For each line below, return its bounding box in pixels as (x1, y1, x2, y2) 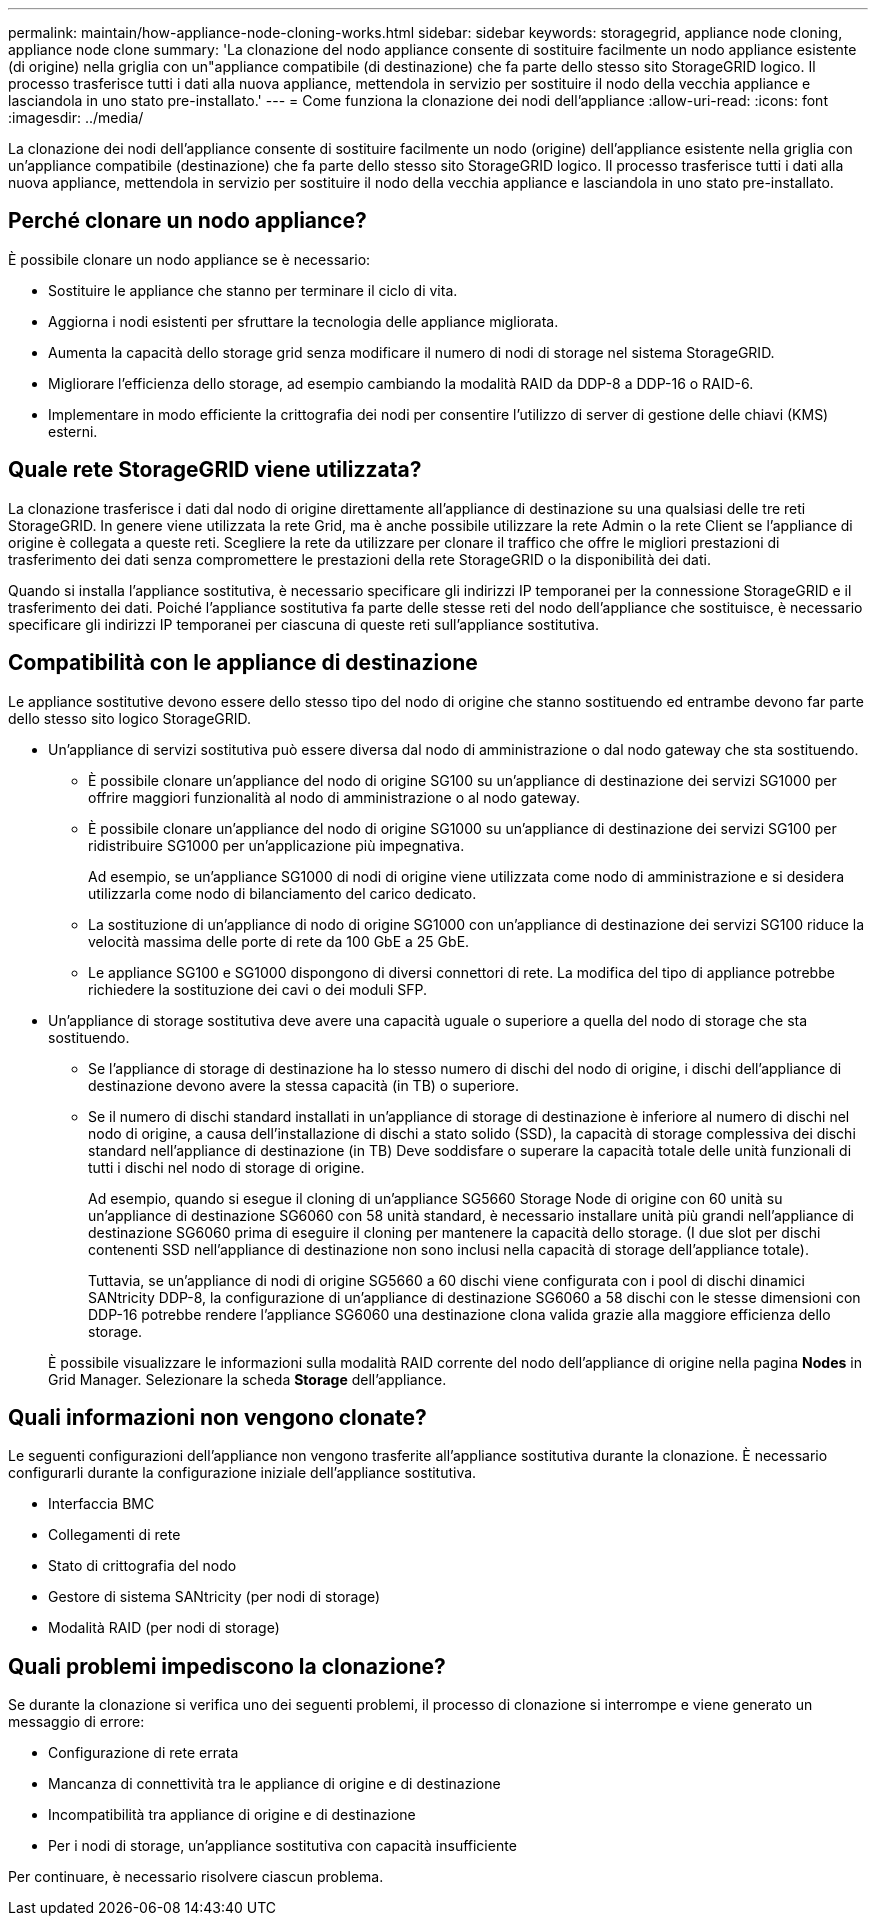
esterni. (48, 422, 98, 440)
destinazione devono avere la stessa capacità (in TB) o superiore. (88, 1076, 519, 1094)
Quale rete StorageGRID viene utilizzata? (8, 457, 422, 483)
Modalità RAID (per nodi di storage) (48, 1619, 280, 1637)
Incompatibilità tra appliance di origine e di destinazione (48, 1806, 416, 1824)
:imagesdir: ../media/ (8, 109, 144, 126)
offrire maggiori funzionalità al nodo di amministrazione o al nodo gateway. (88, 788, 580, 806)
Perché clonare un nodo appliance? (8, 208, 367, 234)
